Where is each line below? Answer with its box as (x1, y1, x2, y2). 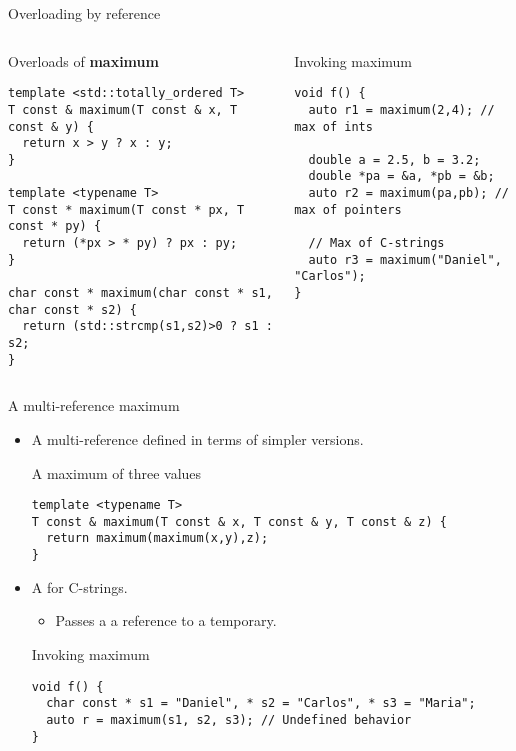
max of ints (294, 119, 373, 134)
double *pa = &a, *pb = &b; (308, 169, 495, 184)
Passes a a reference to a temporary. (55, 610, 277, 631)
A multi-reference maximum (8, 395, 180, 416)
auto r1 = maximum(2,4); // (308, 102, 495, 117)
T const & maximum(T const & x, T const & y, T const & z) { (31, 514, 448, 529)
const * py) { (8, 219, 102, 234)
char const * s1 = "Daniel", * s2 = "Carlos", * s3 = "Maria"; (46, 696, 476, 711)
